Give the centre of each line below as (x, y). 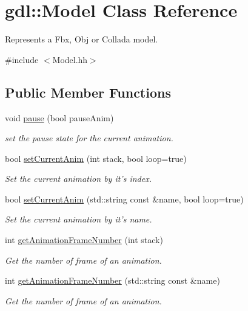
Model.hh (70, 59)
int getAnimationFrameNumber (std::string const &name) (112, 280)
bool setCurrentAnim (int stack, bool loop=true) (96, 158)
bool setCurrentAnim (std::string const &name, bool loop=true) (124, 199)
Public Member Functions (88, 92)
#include (22, 59)
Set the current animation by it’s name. (79, 219)
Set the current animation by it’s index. (78, 179)
